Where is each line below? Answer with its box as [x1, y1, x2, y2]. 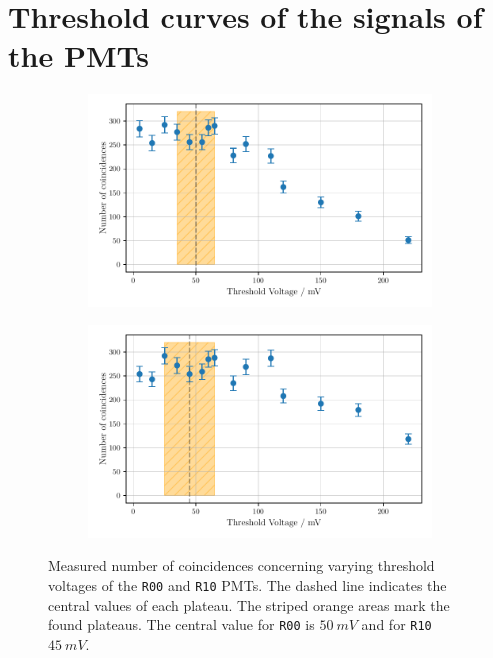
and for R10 [361, 614, 432, 635]
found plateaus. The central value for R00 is [48, 614, 315, 635]
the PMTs [8, 35, 149, 76]
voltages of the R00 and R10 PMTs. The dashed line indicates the [48, 574, 447, 595]
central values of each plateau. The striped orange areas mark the [48, 594, 450, 615]
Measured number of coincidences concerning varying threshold [48, 555, 435, 576]
